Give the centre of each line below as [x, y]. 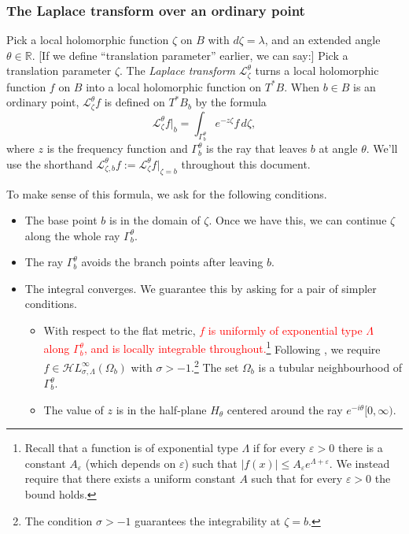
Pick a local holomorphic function [88, 40]
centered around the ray [285, 409]
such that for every [297, 478]
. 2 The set [215, 365]
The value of [74, 409]
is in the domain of [155, 220]
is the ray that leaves [257, 148]
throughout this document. [246, 163]
